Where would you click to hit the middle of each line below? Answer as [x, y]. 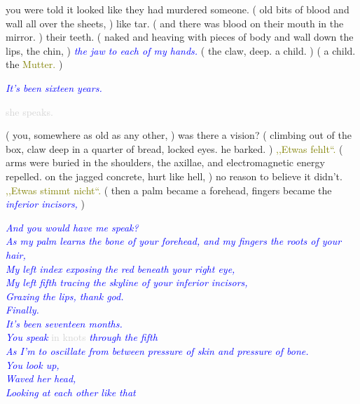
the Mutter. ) [34, 64]
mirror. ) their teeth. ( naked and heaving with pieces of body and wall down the [180, 37]
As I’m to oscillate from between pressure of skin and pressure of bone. [157, 351]
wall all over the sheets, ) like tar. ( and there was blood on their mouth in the [175, 23]
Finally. [22, 310]
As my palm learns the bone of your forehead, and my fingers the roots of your [174, 241]
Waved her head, [41, 378]
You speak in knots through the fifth [82, 337]
